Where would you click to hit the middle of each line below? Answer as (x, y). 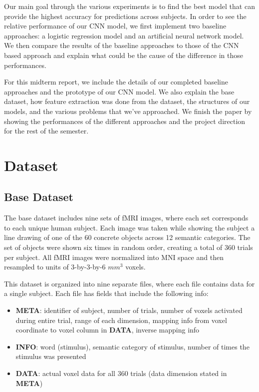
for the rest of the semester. (46, 131)
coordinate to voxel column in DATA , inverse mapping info (108, 330)
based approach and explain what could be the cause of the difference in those (124, 55)
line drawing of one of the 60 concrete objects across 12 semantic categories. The (127, 237)
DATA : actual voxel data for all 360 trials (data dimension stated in (121, 373)
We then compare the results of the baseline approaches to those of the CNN (122, 45)
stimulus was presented (51, 356)
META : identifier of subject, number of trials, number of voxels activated (129, 310)
